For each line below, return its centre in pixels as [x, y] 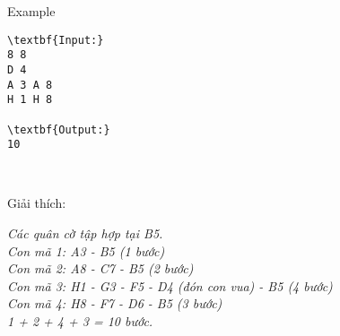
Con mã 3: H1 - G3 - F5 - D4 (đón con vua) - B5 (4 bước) [170, 285]
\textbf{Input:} [56, 40]
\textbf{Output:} [59, 129]
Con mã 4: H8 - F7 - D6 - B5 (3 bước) [115, 303]
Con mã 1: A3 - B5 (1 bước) [86, 250]
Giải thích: [37, 203]
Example [31, 11]
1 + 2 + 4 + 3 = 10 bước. [80, 321]
